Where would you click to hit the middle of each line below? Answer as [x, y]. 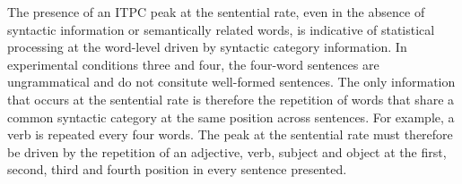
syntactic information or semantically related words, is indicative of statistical [221, 29]
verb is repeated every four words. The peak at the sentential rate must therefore [230, 134]
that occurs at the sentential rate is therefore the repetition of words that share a [231, 99]
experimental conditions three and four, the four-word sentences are [193, 64]
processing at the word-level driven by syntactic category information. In [207, 47]
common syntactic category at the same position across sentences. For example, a [231, 117]
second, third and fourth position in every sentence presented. [177, 169]
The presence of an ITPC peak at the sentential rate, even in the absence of [216, 12]
